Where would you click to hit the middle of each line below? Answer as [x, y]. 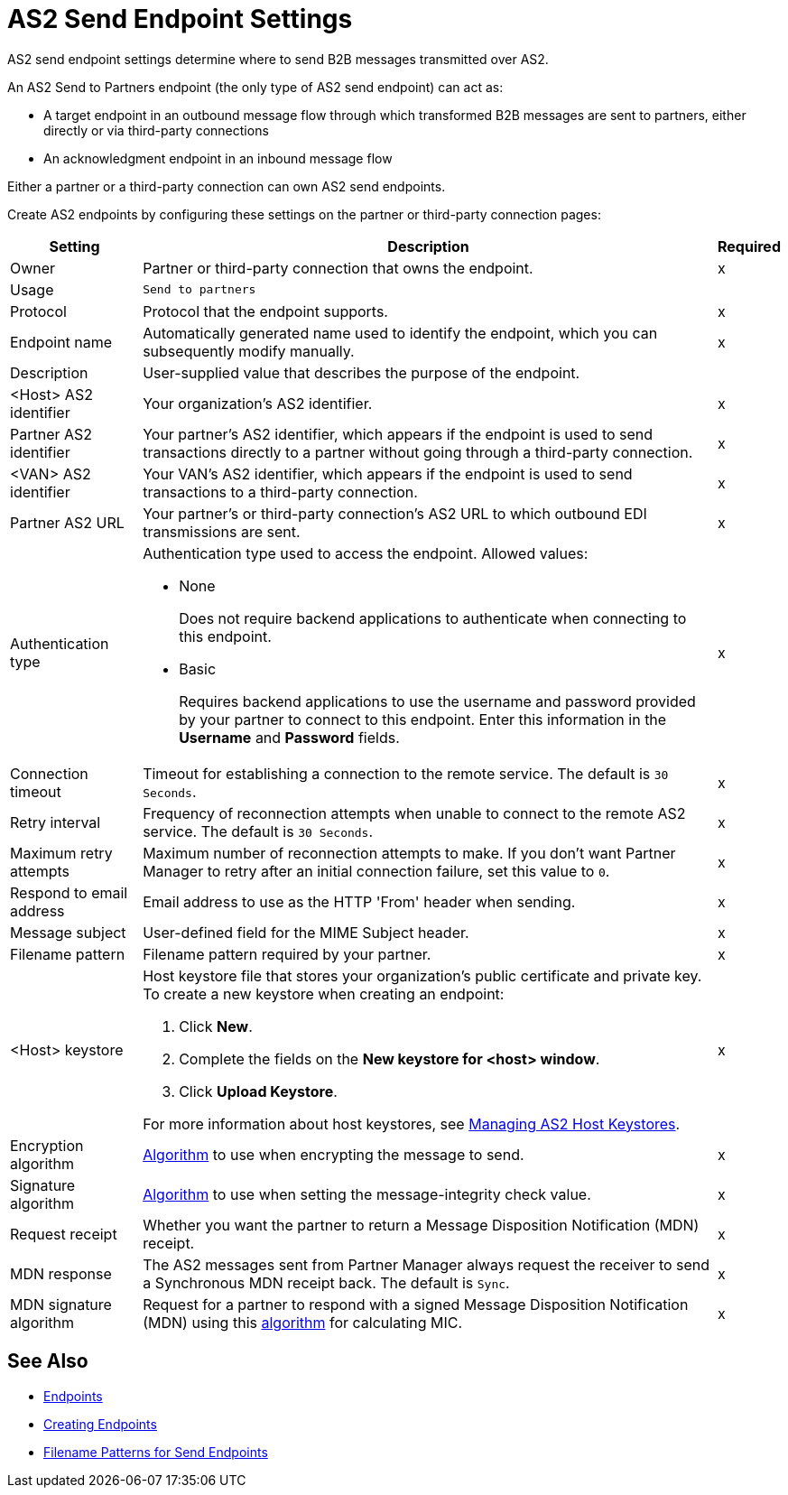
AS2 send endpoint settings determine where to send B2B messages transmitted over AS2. [278, 59]
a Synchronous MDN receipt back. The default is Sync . [326, 1282]
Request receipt [64, 1234]
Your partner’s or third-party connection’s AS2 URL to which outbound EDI [395, 513]
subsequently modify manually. [249, 351]
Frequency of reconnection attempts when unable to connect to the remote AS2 [414, 813]
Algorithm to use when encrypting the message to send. [334, 1154]
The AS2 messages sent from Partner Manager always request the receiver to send [426, 1264]
